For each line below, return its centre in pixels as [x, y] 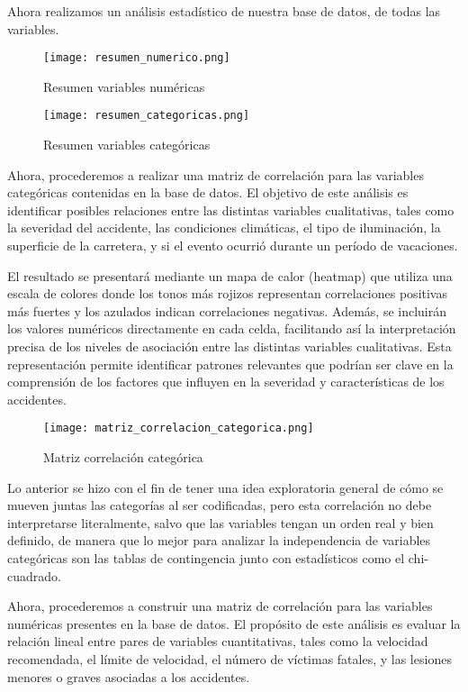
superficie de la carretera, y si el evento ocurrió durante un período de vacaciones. [233, 246]
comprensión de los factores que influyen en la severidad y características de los [226, 382]
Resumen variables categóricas [127, 145]
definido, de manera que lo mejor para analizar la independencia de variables [219, 540]
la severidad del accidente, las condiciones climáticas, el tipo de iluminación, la [224, 228]
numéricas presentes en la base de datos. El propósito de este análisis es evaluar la [234, 623]
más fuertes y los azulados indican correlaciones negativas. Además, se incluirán [227, 310]
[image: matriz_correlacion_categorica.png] [179, 428]
